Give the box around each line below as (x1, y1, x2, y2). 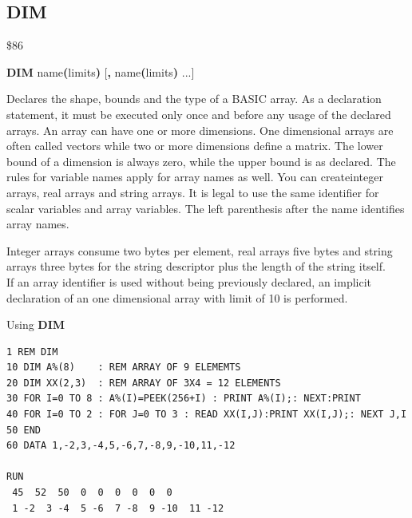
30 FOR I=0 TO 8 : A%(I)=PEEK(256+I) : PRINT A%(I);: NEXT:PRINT (6, 393, 361, 405)
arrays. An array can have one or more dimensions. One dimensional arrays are (6, 121, 394, 138)
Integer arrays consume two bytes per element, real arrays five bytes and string (6, 242, 393, 259)
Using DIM (6, 316, 65, 333)
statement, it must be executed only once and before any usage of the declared (6, 105, 391, 122)
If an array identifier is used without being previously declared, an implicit (6, 273, 372, 290)
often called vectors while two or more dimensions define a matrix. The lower (6, 137, 383, 154)
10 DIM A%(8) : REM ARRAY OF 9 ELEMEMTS (6, 362, 241, 374)
